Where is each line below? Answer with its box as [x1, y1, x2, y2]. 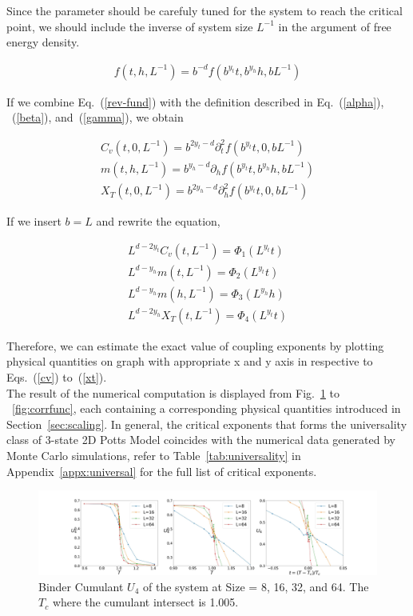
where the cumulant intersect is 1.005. [52, 594, 239, 610]
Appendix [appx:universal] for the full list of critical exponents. [6, 462, 317, 479]
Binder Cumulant [38, 578, 124, 594]
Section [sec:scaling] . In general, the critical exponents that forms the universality [6, 415, 407, 432]
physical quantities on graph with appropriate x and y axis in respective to [6, 353, 373, 370]
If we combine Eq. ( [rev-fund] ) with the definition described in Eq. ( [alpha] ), [6, 93, 384, 110]
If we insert [6, 213, 62, 230]
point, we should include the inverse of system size [6, 18, 253, 34]
